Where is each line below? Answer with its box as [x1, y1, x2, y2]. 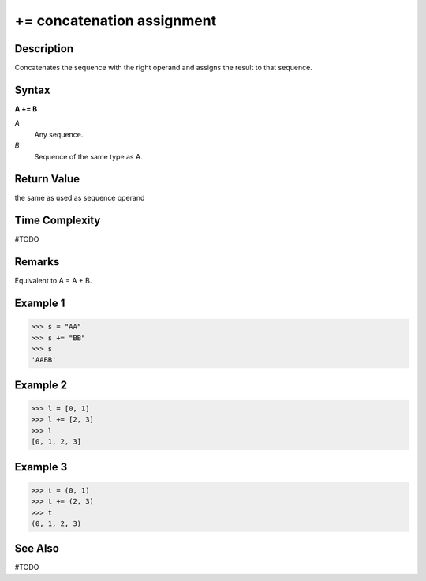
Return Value [14, 172, 80, 186]
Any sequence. [34, 129, 84, 139]
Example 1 [14, 297, 65, 310]
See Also [14, 542, 59, 556]
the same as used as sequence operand [14, 193, 145, 203]
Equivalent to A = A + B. [14, 276, 92, 286]
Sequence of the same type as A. [34, 152, 143, 161]
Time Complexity [14, 214, 101, 227]
